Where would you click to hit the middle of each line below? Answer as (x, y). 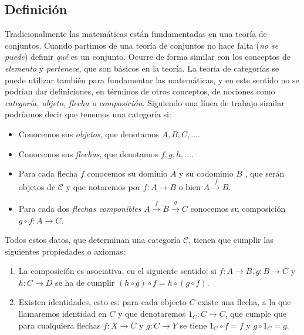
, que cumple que (256, 314)
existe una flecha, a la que (244, 302)
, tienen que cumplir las (231, 240)
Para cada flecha (48, 173)
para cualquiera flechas (60, 325)
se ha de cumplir (85, 282)
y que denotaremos (152, 314)
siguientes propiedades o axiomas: (65, 251)
